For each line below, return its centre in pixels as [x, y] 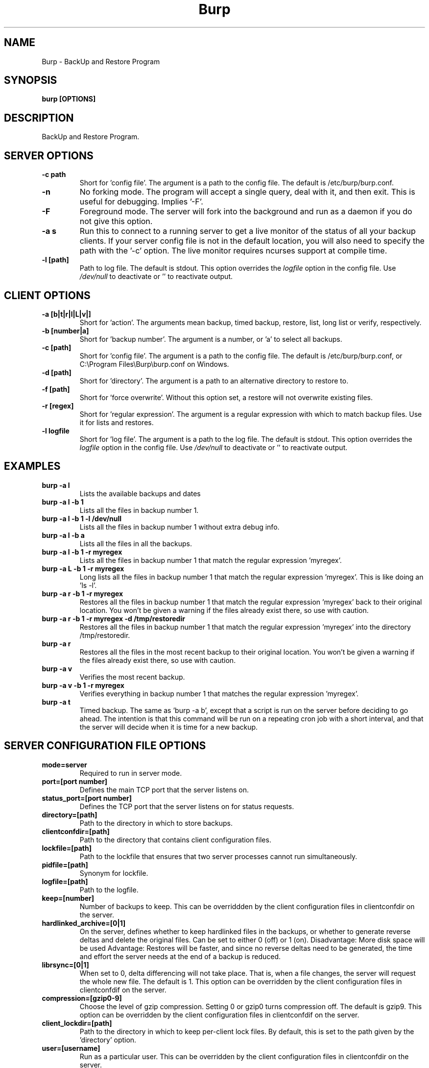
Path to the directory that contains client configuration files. [175, 839]
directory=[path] [70, 814]
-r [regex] [58, 406]
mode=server [64, 764]
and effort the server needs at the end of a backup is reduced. [180, 956]
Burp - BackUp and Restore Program [101, 61]
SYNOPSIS [31, 80]
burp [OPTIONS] [69, 99]
